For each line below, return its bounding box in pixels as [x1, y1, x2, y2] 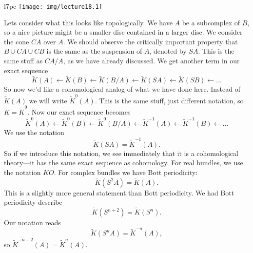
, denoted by [149, 46, 187, 56]
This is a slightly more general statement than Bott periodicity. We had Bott [4, 187, 234, 197]
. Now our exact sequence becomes [27, 107, 131, 117]
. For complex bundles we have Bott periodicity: [54, 167, 198, 177]
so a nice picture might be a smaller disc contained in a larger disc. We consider [4, 27, 243, 37]
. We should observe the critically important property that [63, 36, 238, 46]
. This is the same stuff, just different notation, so [95, 95, 244, 105]
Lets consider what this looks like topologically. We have [4, 17, 173, 27]
